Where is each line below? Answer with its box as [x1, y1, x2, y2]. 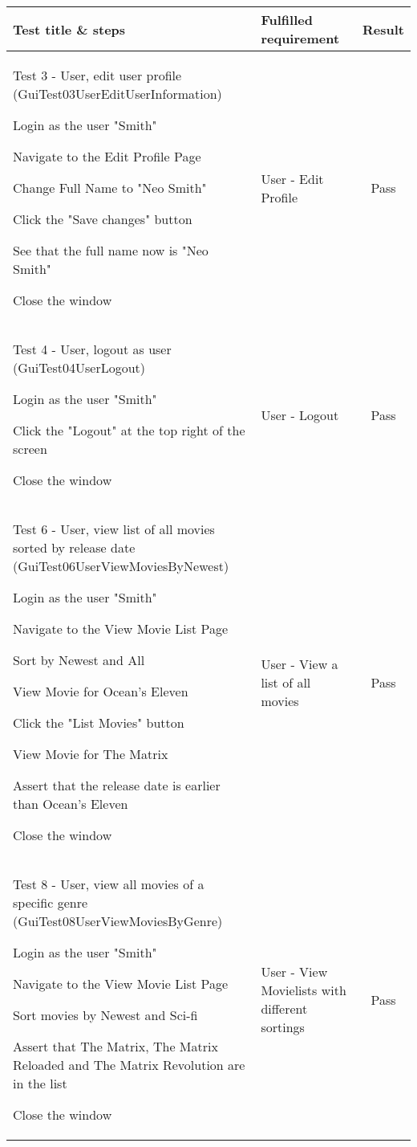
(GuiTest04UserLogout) [13, 358, 146, 377]
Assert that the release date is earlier [13, 776, 221, 794]
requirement [261, 29, 340, 47]
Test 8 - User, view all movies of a [13, 875, 204, 893]
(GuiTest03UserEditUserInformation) [13, 84, 222, 103]
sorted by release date [13, 538, 136, 557]
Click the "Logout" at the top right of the [13, 421, 245, 439]
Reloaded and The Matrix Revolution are [13, 1055, 245, 1074]
